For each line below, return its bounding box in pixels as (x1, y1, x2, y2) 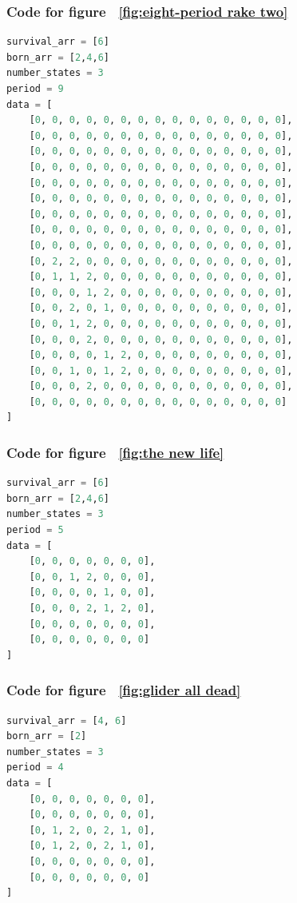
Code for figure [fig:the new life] (6, 442, 224, 462)
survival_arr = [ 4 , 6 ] (6, 714, 127, 726)
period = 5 (6, 524, 64, 536)
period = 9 (6, 83, 64, 94)
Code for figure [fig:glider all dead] (6, 680, 241, 700)
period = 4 (6, 762, 64, 774)
